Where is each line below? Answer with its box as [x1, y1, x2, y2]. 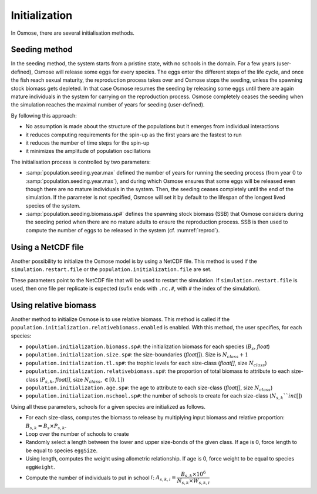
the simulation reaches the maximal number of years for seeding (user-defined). [11, 101, 205, 108]
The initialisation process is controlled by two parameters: [11, 158, 151, 165]
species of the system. [25, 202, 81, 209]
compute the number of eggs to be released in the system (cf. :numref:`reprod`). [25, 226, 220, 233]
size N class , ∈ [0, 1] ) [73, 376, 124, 385]
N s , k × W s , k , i [177, 478, 210, 486]
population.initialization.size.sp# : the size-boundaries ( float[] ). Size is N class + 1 [25, 351, 249, 360]
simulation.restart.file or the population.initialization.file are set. [11, 266, 212, 273]
